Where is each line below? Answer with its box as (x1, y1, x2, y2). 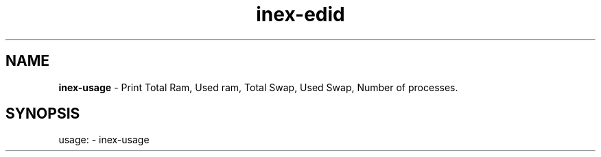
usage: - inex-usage (58, 134, 150, 146)
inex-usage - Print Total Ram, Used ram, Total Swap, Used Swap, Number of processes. (58, 81, 458, 93)
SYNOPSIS (5, 105, 80, 123)
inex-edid (256, 3, 345, 26)
